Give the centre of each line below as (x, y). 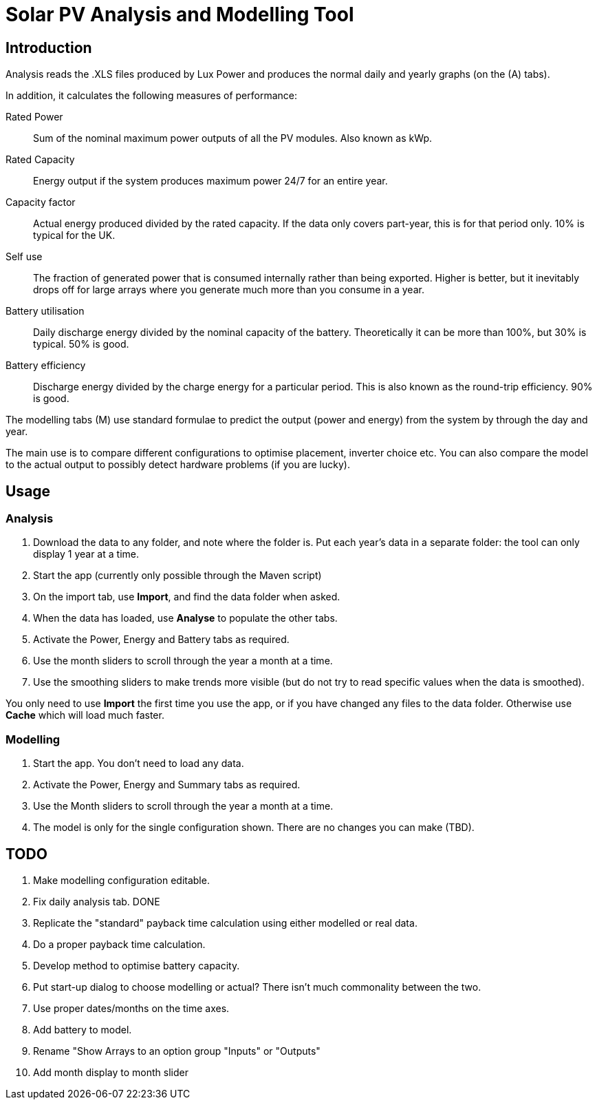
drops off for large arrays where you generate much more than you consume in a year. (229, 290)
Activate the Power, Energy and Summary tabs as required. (167, 785)
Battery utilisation (45, 311)
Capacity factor (41, 202)
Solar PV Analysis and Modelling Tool (180, 14)
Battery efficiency (46, 366)
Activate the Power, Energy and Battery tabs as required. (161, 640)
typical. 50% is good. (81, 344)
